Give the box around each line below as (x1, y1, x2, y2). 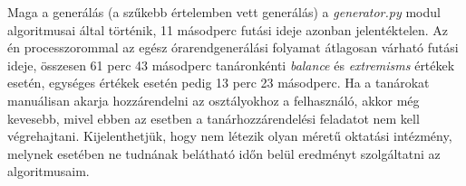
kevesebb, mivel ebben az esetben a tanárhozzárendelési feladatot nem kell (7, 108, 420, 127)
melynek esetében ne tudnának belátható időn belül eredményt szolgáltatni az (7, 144, 441, 163)
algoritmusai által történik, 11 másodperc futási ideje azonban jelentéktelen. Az (7, 20, 449, 39)
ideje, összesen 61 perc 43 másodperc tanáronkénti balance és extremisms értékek (7, 55, 455, 74)
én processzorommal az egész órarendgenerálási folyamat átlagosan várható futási (7, 38, 459, 57)
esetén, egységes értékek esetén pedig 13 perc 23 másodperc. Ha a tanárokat (7, 73, 430, 92)
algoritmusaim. (7, 162, 90, 181)
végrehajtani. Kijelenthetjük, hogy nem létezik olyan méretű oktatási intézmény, (7, 126, 452, 145)
